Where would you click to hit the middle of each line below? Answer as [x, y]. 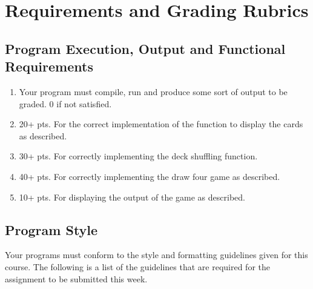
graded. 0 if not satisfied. [65, 103]
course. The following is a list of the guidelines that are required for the [138, 266]
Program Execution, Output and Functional [145, 48]
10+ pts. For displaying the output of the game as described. [132, 197]
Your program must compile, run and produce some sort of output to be [153, 91]
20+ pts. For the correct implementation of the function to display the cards [161, 124]
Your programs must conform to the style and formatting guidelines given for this [156, 255]
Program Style [51, 229]
